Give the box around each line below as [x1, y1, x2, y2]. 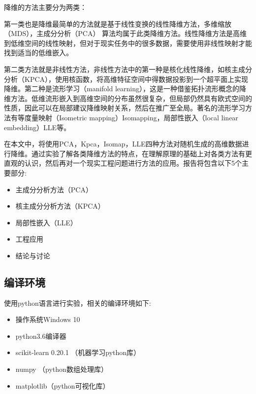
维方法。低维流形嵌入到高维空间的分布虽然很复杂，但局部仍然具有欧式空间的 [4, 93, 252, 103]
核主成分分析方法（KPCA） [15, 201, 105, 211]
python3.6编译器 [15, 330, 66, 341]
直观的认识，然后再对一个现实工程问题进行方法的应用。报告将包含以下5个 [4, 158, 242, 168]
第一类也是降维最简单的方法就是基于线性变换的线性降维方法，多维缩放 [4, 18, 231, 29]
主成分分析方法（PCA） [15, 184, 93, 194]
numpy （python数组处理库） [15, 364, 108, 374]
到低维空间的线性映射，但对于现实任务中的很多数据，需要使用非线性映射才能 [4, 37, 252, 48]
